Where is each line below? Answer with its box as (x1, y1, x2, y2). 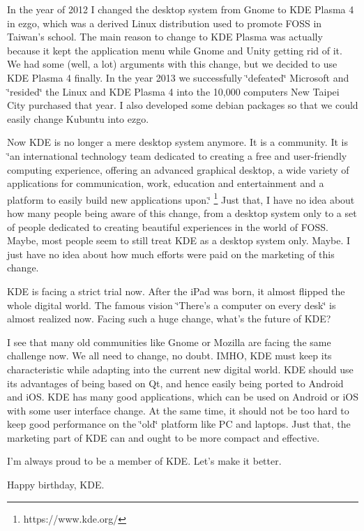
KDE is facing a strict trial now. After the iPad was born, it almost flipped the (7, 283, 345, 298)
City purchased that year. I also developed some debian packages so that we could (7, 98, 358, 112)
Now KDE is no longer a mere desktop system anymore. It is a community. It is (7, 135, 348, 149)
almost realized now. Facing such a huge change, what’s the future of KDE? (7, 311, 331, 326)
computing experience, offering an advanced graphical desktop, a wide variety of (7, 162, 349, 177)
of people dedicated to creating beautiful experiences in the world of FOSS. (7, 219, 328, 234)
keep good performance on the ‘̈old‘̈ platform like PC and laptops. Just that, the (7, 417, 351, 431)
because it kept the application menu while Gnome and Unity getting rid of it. (7, 43, 342, 57)
